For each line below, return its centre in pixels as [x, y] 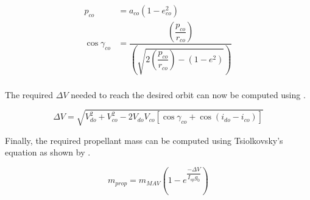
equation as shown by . [48, 152]
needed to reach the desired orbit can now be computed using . [188, 94]
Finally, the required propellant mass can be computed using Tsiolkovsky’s [144, 140]
